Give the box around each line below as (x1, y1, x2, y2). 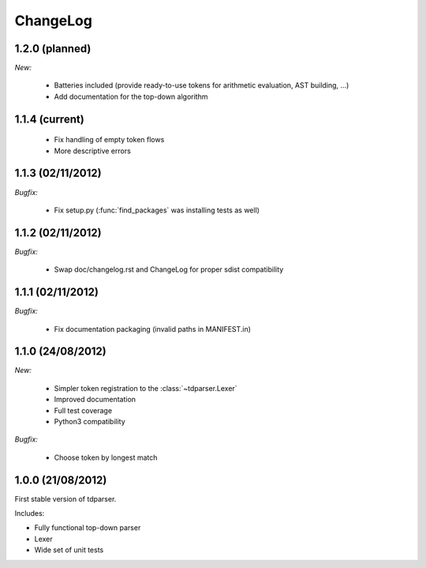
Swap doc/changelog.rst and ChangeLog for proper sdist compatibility (54, 265, 284, 274)
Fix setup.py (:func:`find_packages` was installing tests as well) (54, 205, 260, 215)
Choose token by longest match (54, 453, 158, 462)
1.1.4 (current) (14, 112, 84, 126)
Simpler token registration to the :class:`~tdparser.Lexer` (54, 383, 237, 393)
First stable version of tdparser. (14, 494, 117, 503)
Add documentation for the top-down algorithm (54, 92, 208, 101)
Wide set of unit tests (34, 545, 104, 555)
